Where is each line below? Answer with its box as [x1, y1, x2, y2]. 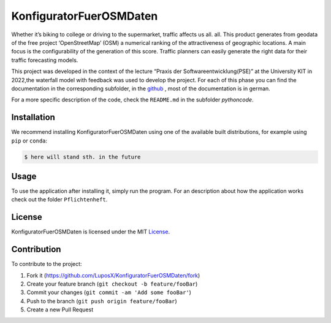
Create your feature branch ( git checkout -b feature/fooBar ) [26, 280, 198, 288]
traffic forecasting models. [11, 56, 78, 64]
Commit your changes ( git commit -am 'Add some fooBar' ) [26, 289, 191, 296]
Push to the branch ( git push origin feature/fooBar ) [26, 297, 177, 305]
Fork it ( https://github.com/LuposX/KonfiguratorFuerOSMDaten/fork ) [26, 271, 200, 279]
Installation [11, 112, 55, 123]
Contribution [11, 244, 61, 255]
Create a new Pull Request [26, 306, 94, 313]
